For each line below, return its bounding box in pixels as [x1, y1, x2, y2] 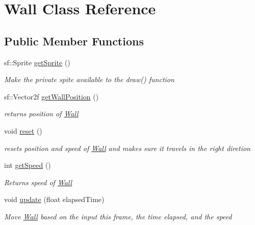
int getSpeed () [4, 160, 51, 170]
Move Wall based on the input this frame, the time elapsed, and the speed [4, 211, 232, 221]
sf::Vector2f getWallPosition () [4, 91, 99, 102]
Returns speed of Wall [4, 177, 72, 187]
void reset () [4, 125, 42, 136]
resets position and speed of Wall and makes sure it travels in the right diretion [4, 142, 250, 153]
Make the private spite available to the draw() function [4, 74, 174, 85]
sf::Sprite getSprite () [4, 57, 70, 67]
